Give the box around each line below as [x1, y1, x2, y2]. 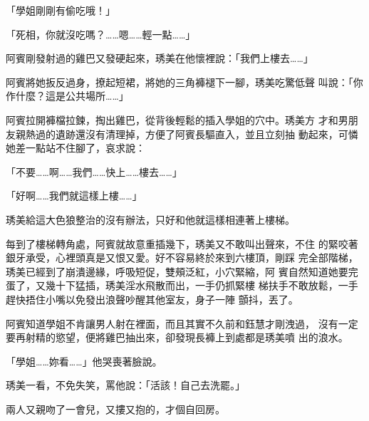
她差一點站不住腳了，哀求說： [6, 140, 145, 155]
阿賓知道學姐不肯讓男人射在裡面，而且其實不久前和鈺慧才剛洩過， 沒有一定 [6, 316, 358, 331]
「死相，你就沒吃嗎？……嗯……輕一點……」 [6, 26, 196, 41]
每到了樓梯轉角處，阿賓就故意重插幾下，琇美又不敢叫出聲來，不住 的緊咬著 [6, 236, 358, 251]
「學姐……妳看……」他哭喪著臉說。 [6, 353, 162, 368]
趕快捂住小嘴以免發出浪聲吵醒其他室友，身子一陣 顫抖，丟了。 [6, 291, 298, 306]
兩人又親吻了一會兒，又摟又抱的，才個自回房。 [6, 401, 225, 416]
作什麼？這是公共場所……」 [6, 88, 129, 103]
